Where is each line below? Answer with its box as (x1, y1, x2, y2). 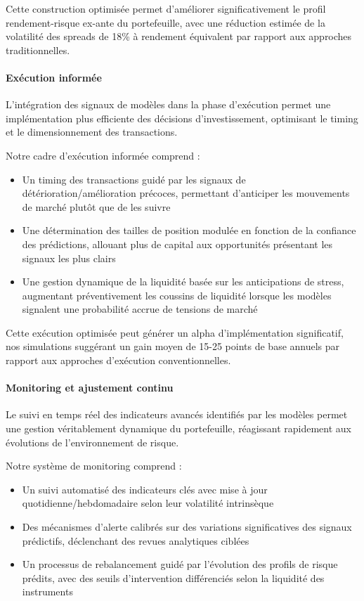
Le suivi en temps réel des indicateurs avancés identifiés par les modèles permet (6, 407, 348, 422)
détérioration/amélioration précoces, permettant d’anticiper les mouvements (22, 186, 350, 200)
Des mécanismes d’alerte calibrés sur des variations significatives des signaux (22, 519, 352, 534)
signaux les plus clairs (22, 250, 116, 265)
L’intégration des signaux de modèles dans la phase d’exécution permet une (6, 97, 331, 112)
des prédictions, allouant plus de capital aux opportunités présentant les (22, 236, 333, 251)
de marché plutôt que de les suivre (22, 199, 171, 214)
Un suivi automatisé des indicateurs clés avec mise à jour (22, 482, 268, 496)
